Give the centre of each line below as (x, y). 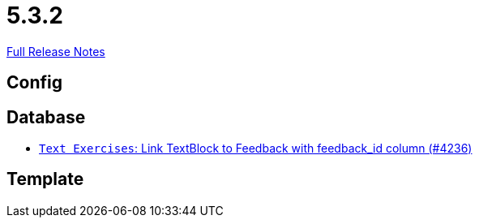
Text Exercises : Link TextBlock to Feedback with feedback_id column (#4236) (256, 149)
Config (34, 83)
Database (46, 117)
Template (45, 179)
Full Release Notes (56, 51)
